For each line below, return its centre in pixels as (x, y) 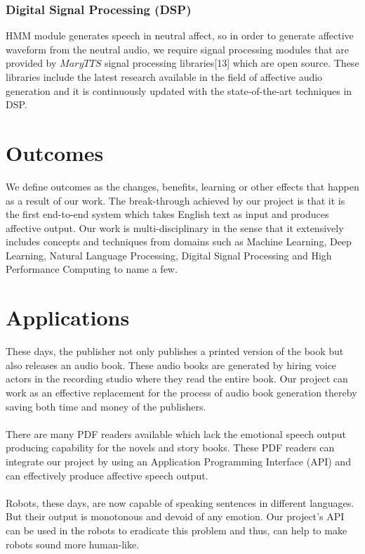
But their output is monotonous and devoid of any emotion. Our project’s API (175, 516)
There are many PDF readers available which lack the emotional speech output (176, 433)
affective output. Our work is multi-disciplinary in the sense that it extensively (175, 227)
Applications (68, 317)
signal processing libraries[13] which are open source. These (232, 63)
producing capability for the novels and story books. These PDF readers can (170, 447)
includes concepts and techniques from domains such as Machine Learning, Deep (179, 241)
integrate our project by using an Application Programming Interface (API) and (178, 461)
